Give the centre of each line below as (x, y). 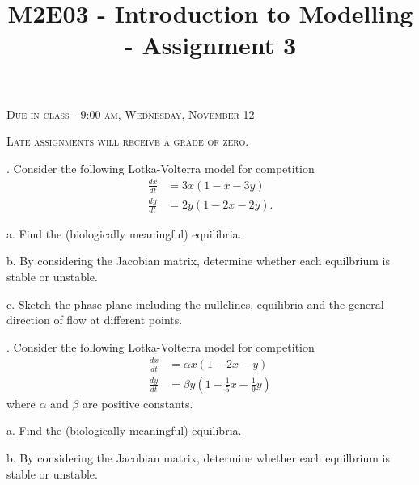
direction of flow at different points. (95, 320)
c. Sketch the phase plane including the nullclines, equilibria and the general (195, 304)
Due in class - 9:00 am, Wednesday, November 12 (131, 114)
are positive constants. (138, 403)
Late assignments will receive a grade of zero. (128, 141)
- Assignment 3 (210, 45)
